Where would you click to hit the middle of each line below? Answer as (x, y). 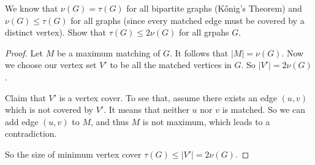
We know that (32, 8)
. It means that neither (146, 109)
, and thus (110, 121)
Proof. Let (24, 52)
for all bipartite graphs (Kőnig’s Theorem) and (214, 8)
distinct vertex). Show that (56, 32)
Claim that (25, 97)
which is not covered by (49, 109)
